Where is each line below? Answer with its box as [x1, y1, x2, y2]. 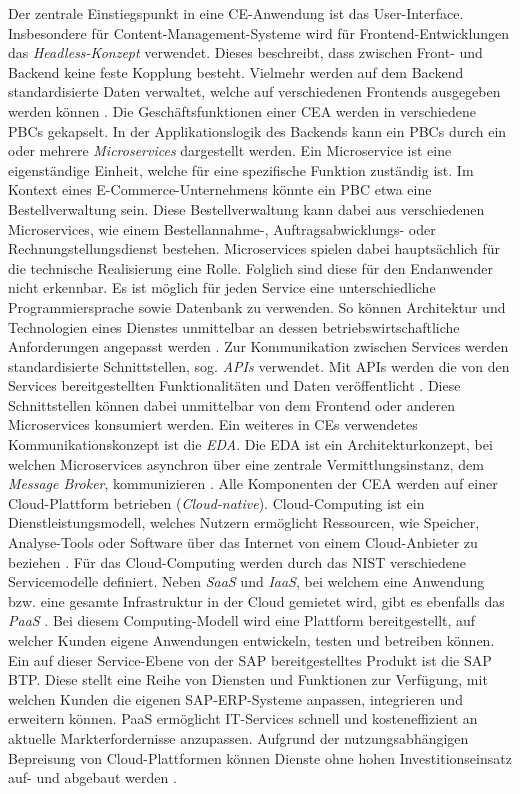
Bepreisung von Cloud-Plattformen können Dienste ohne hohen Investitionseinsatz [8, 747, 512, 768]
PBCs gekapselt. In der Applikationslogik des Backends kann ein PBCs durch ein [8, 120, 507, 141]
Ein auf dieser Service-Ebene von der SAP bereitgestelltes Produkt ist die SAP [8, 649, 492, 670]
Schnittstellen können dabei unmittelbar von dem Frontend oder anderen [8, 394, 455, 415]
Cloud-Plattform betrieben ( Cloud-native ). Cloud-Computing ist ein [8, 492, 425, 513]
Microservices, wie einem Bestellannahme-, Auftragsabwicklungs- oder [8, 218, 436, 239]
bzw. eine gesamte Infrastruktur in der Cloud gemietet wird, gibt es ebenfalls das [8, 590, 505, 611]
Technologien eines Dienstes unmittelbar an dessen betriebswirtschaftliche [8, 316, 460, 337]
